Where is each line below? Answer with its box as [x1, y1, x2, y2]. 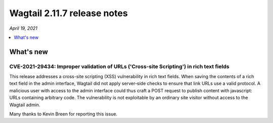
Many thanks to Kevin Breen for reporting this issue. [9, 111, 118, 117]
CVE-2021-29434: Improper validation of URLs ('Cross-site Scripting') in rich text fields [9, 63, 230, 70]
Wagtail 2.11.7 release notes [9, 8, 128, 19]
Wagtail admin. [9, 101, 40, 108]
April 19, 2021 [9, 25, 37, 31]
